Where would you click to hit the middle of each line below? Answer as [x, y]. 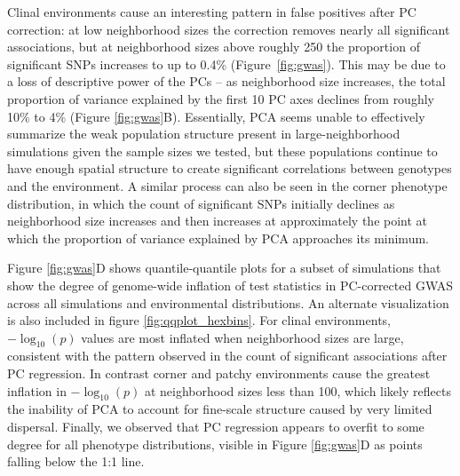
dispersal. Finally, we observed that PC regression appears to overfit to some [216, 427]
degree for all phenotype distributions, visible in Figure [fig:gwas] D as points [215, 444]
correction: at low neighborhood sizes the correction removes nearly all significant [229, 29]
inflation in [37, 390]
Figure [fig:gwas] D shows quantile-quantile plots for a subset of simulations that [224, 268]
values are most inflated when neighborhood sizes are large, [242, 337]
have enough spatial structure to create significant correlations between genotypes [230, 168]
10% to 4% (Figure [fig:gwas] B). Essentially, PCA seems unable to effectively [216, 116]
